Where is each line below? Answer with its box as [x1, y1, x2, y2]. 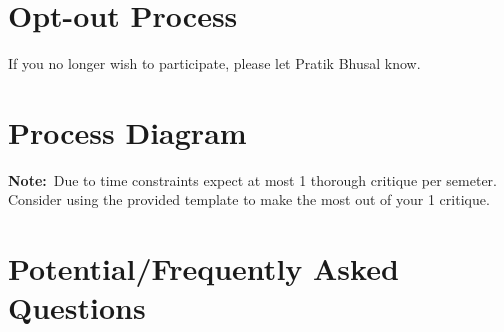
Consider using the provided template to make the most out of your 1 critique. [8, 189, 490, 210]
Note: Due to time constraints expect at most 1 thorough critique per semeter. [8, 169, 497, 190]
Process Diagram [8, 111, 247, 152]
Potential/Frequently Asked [8, 248, 399, 289]
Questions [8, 287, 146, 328]
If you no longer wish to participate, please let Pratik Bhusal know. [8, 53, 421, 74]
